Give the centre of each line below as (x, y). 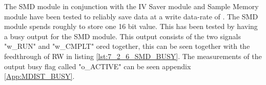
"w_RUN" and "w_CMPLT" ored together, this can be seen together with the (127, 46)
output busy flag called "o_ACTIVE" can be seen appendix (98, 66)
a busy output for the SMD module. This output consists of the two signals (123, 36)
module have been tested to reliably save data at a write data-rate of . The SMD (131, 16)
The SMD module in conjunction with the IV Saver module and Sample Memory (131, 6)
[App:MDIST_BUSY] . (39, 76)
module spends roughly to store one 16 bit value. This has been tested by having (131, 26)
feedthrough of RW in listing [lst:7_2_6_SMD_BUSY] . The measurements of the (133, 56)
